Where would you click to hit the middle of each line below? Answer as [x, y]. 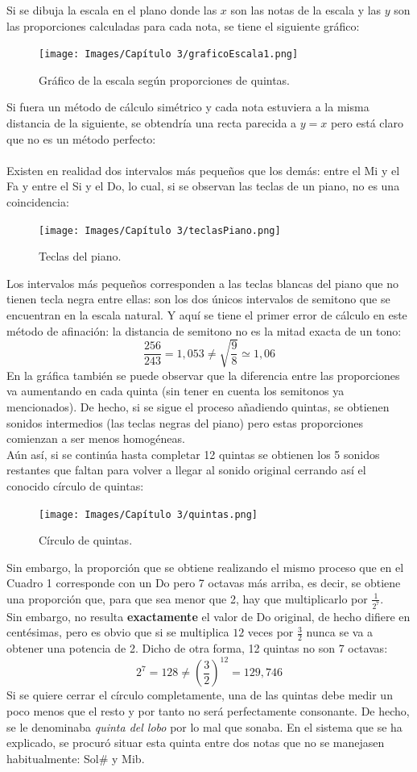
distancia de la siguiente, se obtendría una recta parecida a [152, 123]
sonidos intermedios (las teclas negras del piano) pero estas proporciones [185, 422]
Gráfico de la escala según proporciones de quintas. [165, 79]
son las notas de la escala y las [306, 10]
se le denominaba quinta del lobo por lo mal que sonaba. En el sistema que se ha [204, 726]
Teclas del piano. [80, 256]
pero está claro [367, 123]
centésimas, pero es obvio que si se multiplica [118, 632]
